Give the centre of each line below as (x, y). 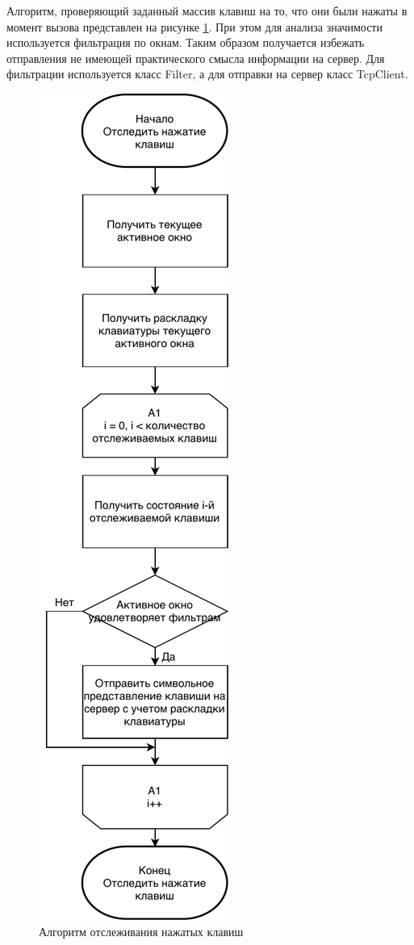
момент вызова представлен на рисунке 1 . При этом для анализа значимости (194, 26)
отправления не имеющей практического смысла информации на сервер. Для (196, 58)
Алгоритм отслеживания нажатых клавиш (141, 931)
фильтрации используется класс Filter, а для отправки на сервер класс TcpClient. (207, 74)
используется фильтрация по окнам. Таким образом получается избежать (186, 42)
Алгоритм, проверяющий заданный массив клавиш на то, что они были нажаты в (207, 10)
